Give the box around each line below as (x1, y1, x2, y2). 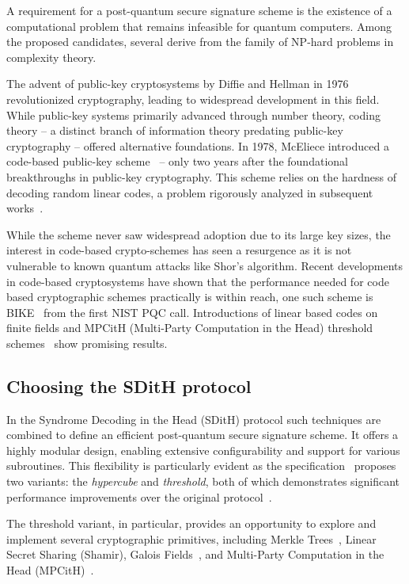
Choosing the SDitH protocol (6, 373, 252, 398)
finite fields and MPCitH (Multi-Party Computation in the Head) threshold (6, 319, 373, 336)
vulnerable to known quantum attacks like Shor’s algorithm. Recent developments (6, 257, 403, 273)
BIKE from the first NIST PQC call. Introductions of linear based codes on (6, 303, 378, 320)
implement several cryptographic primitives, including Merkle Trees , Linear (6, 530, 377, 547)
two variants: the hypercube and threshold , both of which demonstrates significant (6, 473, 400, 490)
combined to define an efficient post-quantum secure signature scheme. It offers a (6, 426, 399, 443)
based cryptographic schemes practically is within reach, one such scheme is (6, 288, 373, 305)
